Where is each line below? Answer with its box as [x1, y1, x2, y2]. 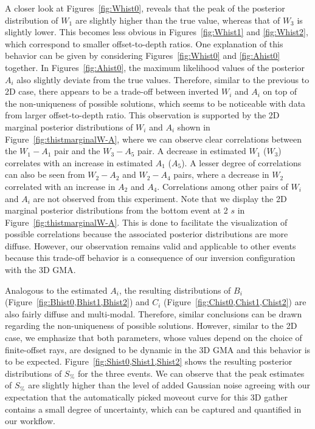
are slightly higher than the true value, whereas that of [75, 13, 280, 26]
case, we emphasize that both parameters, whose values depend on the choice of [5, 331, 302, 344]
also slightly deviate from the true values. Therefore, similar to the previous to [16, 73, 310, 86]
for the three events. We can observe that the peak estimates [78, 367, 305, 379]
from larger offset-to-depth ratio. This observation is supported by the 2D [5, 109, 280, 121]
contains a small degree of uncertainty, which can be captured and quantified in [5, 402, 302, 415]
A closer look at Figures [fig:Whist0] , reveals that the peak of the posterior [5, 2, 285, 14]
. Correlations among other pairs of [157, 180, 288, 192]
